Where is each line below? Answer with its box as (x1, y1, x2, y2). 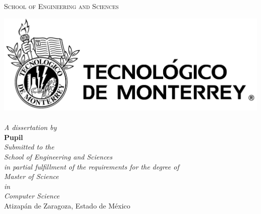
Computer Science (4, 190, 60, 201)
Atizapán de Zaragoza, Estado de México (4, 200, 130, 210)
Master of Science (4, 171, 59, 181)
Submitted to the (4, 141, 54, 152)
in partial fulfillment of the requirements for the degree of (4, 161, 179, 171)
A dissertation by (4, 122, 57, 132)
